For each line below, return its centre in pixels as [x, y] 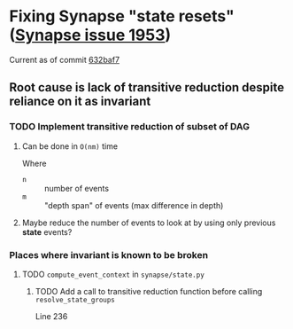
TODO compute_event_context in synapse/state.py [113, 274]
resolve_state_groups [75, 300]
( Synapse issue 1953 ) [90, 35]
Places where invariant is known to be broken [109, 255]
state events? [47, 231]
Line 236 [51, 316]
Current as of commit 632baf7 [65, 59]
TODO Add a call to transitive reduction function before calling [149, 291]
